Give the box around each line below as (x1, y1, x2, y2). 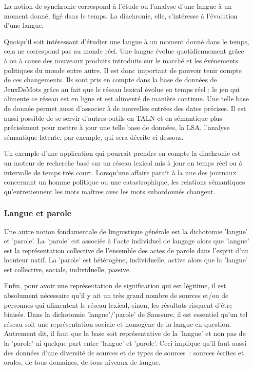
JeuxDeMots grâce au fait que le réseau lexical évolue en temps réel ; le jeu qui (4, 84, 240, 94)
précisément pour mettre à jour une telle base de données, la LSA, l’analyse (4, 122, 230, 132)
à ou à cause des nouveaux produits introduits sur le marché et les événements (4, 55, 238, 65)
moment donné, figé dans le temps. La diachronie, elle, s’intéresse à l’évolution (4, 10, 238, 20)
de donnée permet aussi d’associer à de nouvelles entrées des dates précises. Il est (4, 103, 246, 113)
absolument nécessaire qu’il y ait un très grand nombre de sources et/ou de (4, 290, 229, 300)
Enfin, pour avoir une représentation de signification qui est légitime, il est (4, 280, 226, 291)
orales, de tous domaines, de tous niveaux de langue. (4, 357, 161, 367)
